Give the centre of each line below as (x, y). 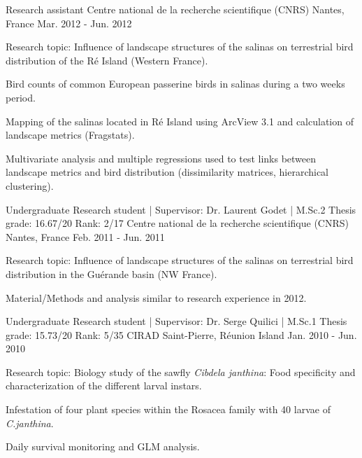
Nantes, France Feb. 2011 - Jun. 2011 (85, 236)
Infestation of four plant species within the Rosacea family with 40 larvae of (168, 409)
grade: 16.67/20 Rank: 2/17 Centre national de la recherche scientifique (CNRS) (178, 223)
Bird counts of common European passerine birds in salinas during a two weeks (175, 84)
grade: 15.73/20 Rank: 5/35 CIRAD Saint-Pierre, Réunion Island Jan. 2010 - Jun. (181, 334)
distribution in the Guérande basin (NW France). (111, 273)
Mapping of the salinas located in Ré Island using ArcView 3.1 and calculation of (180, 121)
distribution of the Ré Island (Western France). (107, 60)
